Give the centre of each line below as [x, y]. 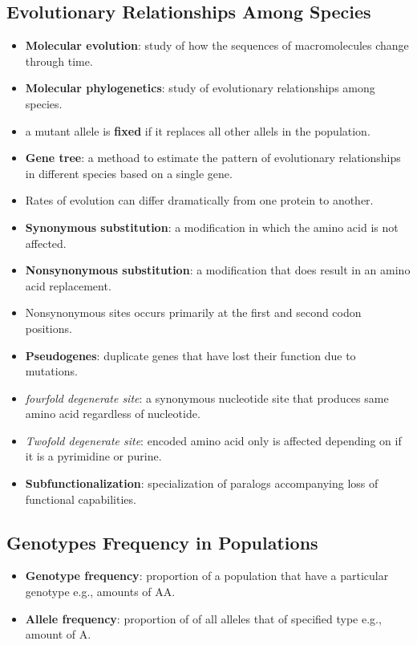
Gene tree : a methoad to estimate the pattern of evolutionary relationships [213, 158]
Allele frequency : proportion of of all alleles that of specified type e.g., [203, 618]
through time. [59, 61]
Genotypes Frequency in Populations [162, 542]
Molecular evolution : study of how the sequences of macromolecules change [217, 45]
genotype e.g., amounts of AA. [100, 592]
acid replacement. [68, 285]
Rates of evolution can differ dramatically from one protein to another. [199, 200]
